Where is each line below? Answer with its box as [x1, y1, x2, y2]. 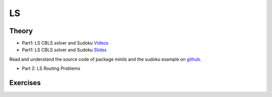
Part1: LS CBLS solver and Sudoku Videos [22, 40, 109, 46]
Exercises [9, 78, 41, 87]
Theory [9, 27, 33, 35]
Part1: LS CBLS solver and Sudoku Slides [22, 47, 107, 53]
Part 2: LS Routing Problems [22, 65, 81, 71]
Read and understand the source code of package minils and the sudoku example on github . [9, 56, 201, 62]
